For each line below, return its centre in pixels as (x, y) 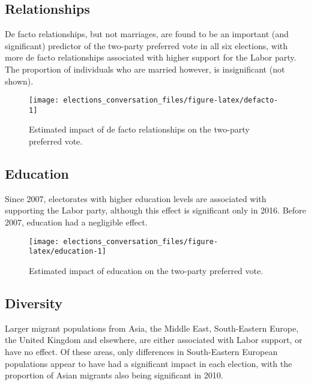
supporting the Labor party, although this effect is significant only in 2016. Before (155, 210)
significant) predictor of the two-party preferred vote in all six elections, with (146, 45)
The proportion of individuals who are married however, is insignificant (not (145, 69)
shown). (19, 81)
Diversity (34, 303)
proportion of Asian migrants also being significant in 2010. (114, 375)
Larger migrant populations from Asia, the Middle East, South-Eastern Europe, (152, 328)
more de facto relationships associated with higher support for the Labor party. (151, 57)
